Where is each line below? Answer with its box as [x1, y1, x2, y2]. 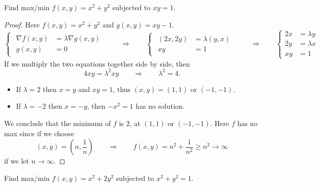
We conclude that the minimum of [4, 118, 111, 129]
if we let [4, 155, 29, 166]
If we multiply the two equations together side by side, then [4, 58, 190, 69]
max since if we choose [4, 128, 75, 138]
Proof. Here [4, 19, 40, 29]
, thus [113, 83, 131, 94]
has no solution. [135, 101, 185, 111]
